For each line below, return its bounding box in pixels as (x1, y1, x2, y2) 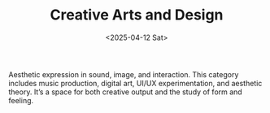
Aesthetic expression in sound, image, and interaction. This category (8, 69, 239, 79)
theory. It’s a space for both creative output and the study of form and (8, 87, 242, 97)
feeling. (8, 95, 34, 105)
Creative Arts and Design (50, 6, 224, 24)
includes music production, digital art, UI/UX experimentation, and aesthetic (8, 78, 263, 88)
